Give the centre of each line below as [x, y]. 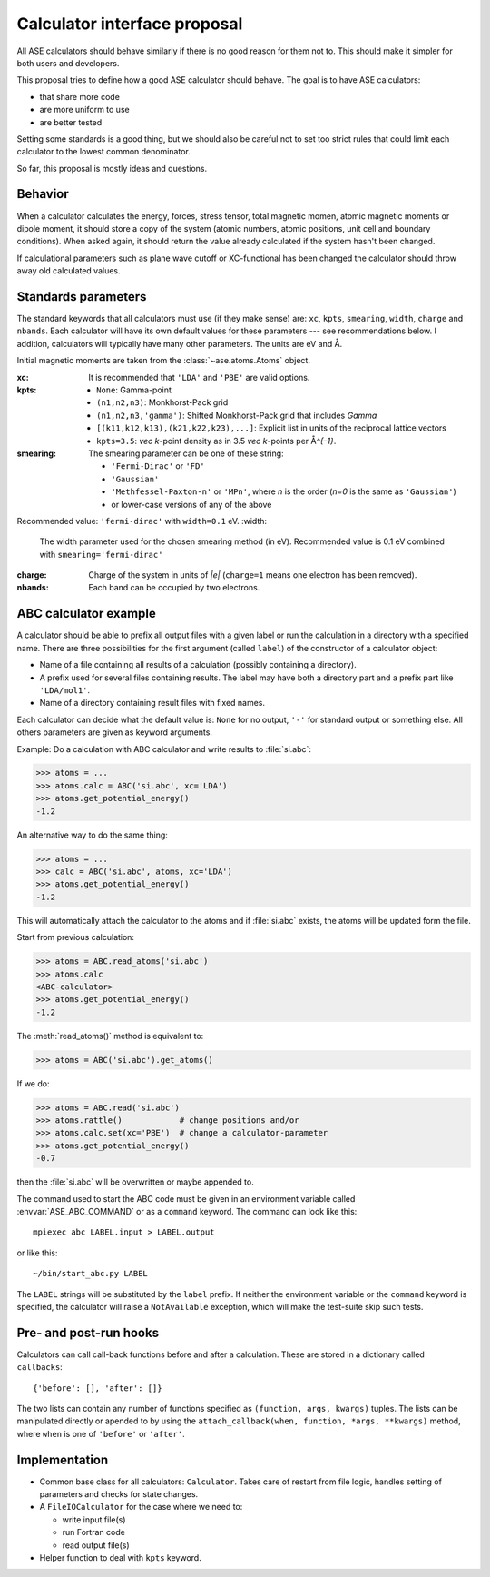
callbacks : [39, 1367]
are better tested [71, 122]
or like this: [37, 1253]
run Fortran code [94, 1532]
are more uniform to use [85, 110]
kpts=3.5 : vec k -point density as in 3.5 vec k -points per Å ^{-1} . [216, 441]
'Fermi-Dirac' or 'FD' [158, 466]
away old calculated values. [69, 271]
